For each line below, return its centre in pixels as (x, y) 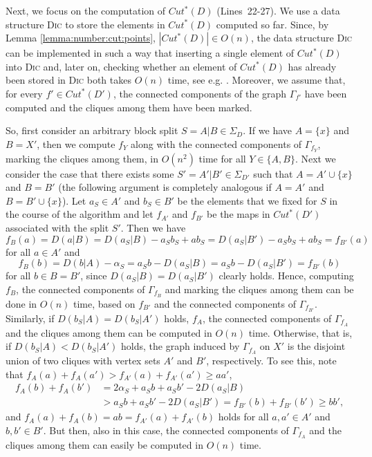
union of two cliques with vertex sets (83, 361)
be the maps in (239, 214)
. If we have (267, 130)
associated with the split (57, 227)
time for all (222, 158)
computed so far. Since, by (272, 24)
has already (312, 66)
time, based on (104, 303)
